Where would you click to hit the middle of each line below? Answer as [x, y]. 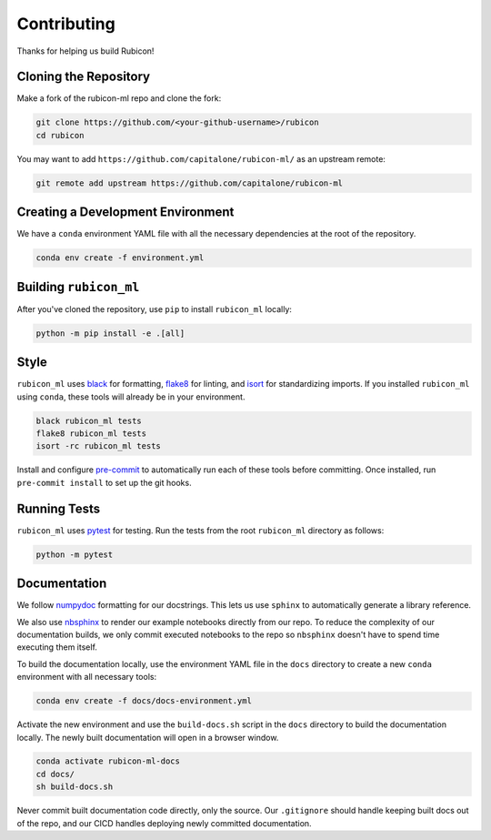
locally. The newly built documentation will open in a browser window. [148, 737]
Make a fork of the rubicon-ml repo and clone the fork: [119, 98]
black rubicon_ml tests [89, 420]
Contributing [66, 24]
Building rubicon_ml [78, 287]
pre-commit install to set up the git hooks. [104, 482]
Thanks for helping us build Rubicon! [85, 51]
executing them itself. [57, 647]
